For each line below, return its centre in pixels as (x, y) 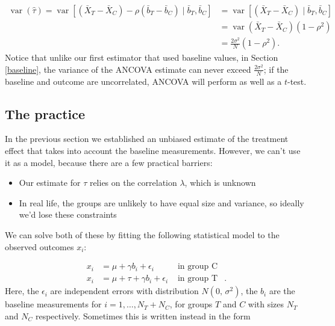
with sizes (266, 304)
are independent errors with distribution (124, 291)
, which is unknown (220, 183)
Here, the (22, 291)
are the (282, 291)
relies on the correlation (133, 183)
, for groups (191, 304)
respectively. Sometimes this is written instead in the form (143, 315)
